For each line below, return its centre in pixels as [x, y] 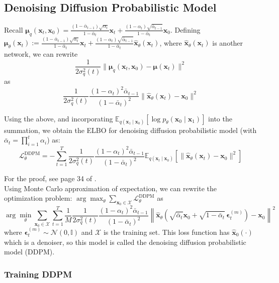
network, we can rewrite [41, 53]
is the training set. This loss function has [166, 232]
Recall [14, 29]
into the [220, 118]
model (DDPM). [29, 252]
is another [228, 42]
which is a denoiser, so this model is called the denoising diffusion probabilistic [125, 242]
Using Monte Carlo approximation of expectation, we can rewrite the [110, 188]
